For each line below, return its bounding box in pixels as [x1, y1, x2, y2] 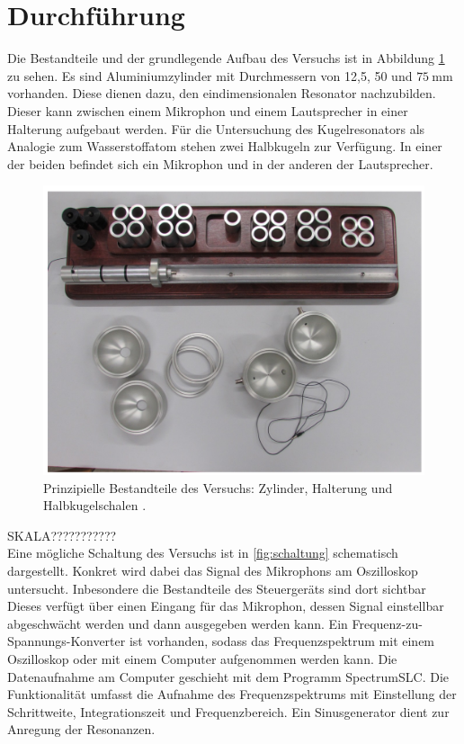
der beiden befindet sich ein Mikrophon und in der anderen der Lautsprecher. [7, 154, 433, 173]
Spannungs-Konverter [7, 632, 126, 650]
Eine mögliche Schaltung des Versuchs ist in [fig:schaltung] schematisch [7, 543, 398, 562]
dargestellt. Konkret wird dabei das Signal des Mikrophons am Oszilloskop [7, 560, 418, 579]
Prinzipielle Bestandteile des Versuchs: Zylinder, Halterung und [43, 478, 393, 497]
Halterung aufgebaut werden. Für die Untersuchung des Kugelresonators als [7, 119, 425, 138]
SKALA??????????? [7, 525, 117, 544]
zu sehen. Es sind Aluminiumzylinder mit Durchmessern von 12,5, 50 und [7, 66, 413, 85]
